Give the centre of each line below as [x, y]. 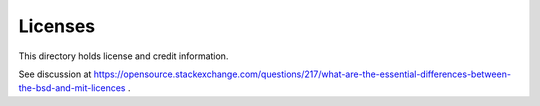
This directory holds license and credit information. [123, 56]
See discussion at [55, 74]
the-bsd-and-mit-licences [72, 88]
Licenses [57, 26]
